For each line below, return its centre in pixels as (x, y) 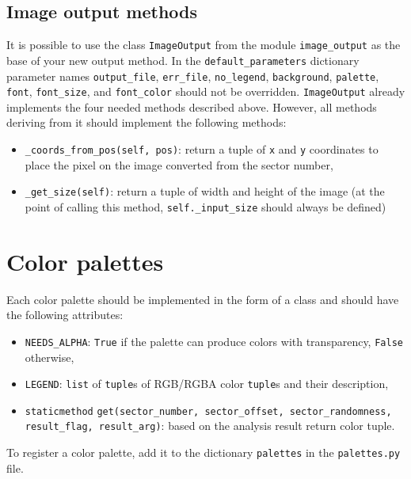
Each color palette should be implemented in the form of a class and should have (203, 299)
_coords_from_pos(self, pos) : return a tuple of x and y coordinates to (202, 149)
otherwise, (49, 357)
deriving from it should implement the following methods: (147, 122)
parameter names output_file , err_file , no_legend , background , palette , (193, 76)
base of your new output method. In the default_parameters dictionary (183, 60)
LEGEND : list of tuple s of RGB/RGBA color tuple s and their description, (207, 384)
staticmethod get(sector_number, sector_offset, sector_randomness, (208, 411)
